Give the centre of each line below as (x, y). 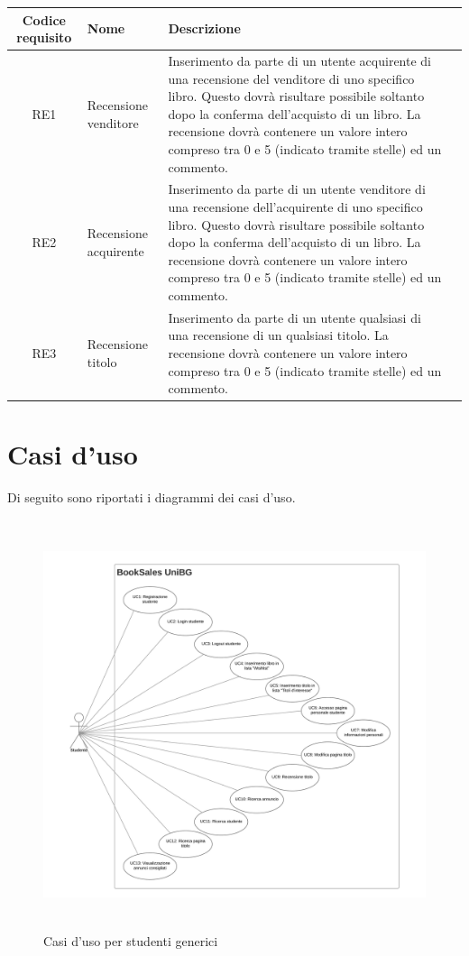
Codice (44, 19)
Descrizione (204, 28)
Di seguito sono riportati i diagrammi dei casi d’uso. (152, 497)
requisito (44, 37)
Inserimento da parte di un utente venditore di (297, 189)
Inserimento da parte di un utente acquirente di (299, 60)
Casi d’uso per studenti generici (131, 941)
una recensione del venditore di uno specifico (291, 78)
